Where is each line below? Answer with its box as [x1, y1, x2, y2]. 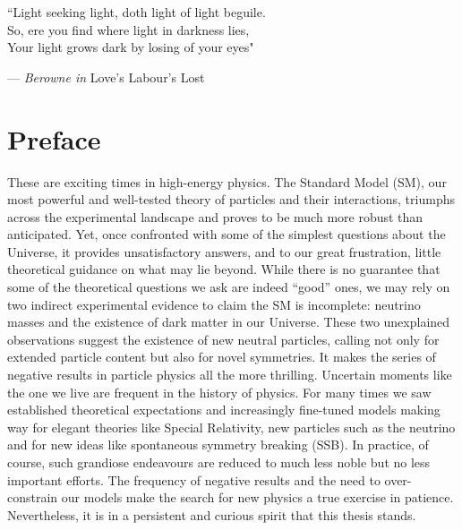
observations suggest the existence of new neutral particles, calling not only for [7, 329, 440, 348]
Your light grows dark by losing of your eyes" [7, 38, 254, 56]
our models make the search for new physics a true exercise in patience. [61, 488, 454, 507]
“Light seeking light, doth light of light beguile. [7, 3, 266, 21]
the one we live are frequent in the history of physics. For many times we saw [7, 382, 432, 401]
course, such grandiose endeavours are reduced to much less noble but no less [7, 453, 431, 471]
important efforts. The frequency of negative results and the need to [7, 470, 381, 489]
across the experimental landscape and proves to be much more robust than [7, 207, 423, 226]
